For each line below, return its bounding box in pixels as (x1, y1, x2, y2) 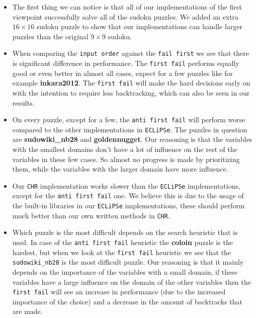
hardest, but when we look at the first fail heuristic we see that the (12, 247, 231, 257)
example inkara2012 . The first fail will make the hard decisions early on (12, 77, 250, 88)
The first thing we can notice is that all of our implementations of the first (12, 2, 242, 12)
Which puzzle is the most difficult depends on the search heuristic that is (12, 227, 238, 237)
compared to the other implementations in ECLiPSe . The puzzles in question (12, 124, 247, 134)
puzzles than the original (12, 31, 89, 41)
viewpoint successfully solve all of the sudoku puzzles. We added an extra (12, 11, 239, 22)
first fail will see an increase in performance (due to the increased (12, 286, 226, 297)
